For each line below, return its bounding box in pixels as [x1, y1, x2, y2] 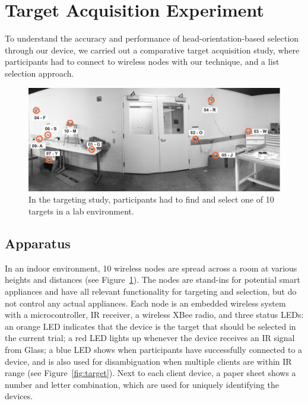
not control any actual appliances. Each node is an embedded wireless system [5, 296, 286, 309]
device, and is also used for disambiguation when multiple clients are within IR [5, 355, 292, 367]
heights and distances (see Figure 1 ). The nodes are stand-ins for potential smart [5, 273, 300, 286]
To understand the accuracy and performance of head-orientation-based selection [5, 32, 299, 45]
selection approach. [5, 67, 74, 79]
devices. [5, 390, 33, 402]
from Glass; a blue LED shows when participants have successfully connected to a [5, 343, 303, 355]
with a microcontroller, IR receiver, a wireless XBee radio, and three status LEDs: [5, 308, 304, 321]
